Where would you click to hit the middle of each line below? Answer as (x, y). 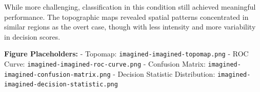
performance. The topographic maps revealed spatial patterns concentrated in (126, 17)
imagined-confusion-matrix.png (57, 74)
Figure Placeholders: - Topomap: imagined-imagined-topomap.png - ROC (126, 54)
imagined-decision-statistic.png (61, 85)
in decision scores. (32, 36)
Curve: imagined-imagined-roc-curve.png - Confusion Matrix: (105, 64)
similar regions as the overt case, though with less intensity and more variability (130, 27)
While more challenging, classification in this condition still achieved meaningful (130, 7)
